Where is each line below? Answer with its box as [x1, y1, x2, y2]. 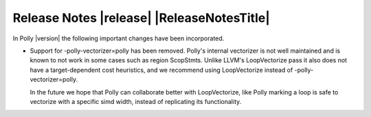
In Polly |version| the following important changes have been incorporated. [12, 34, 225, 42]
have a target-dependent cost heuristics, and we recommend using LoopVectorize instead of [30, 66, 293, 74]
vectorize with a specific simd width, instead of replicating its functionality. [30, 97, 242, 105]
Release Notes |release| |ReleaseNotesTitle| [12, 10, 271, 25]
